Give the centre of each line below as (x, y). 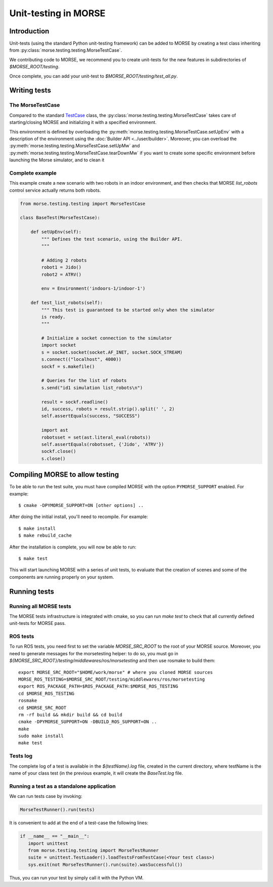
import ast (55, 430)
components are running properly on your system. (62, 577)
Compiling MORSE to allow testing (64, 475)
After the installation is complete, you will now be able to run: (73, 547)
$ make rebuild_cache (45, 536)
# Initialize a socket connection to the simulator (107, 338)
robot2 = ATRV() (61, 274)
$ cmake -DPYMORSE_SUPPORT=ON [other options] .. (81, 505)
